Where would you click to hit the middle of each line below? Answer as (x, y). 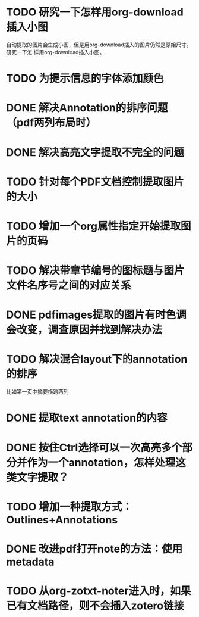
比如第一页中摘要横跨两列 (37, 392)
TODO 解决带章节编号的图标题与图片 (95, 271)
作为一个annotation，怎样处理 (101, 462)
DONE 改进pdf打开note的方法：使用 (94, 549)
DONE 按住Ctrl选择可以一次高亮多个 (94, 448)
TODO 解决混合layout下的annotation (97, 359)
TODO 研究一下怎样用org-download (95, 12)
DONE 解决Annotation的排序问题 (87, 108)
